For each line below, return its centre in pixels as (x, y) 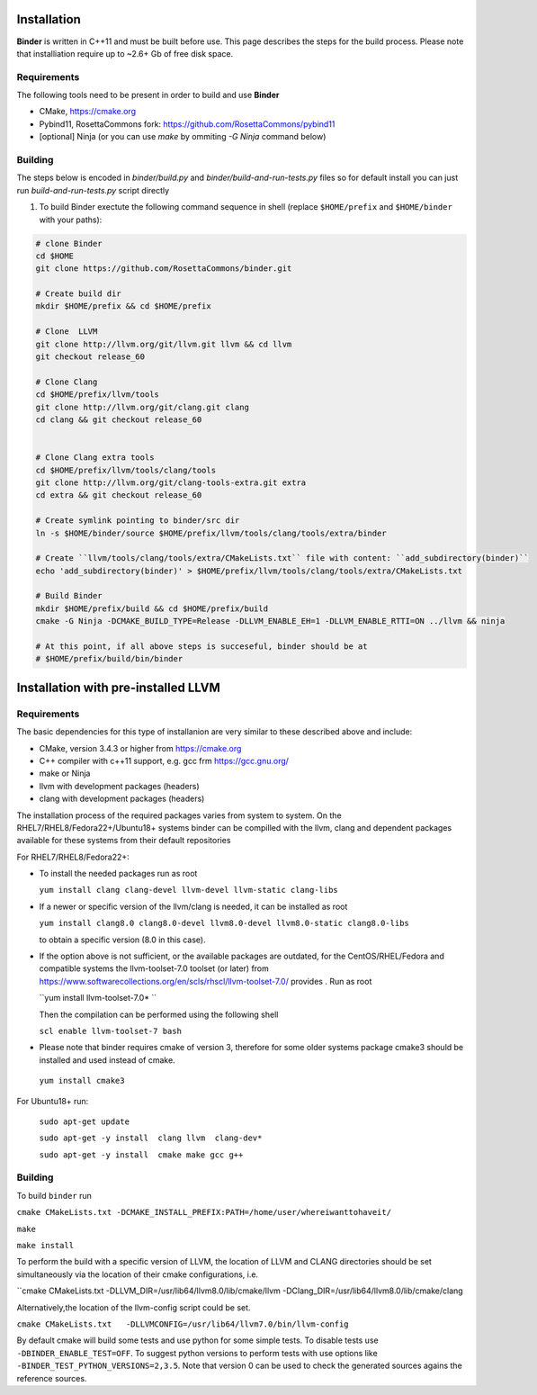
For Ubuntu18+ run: (53, 1101)
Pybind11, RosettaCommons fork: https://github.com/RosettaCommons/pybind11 (187, 124)
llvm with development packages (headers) (119, 786)
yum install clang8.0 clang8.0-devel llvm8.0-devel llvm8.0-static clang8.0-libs (224, 923)
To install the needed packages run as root (118, 874)
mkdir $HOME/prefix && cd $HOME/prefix (123, 306)
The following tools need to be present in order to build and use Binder (148, 95)
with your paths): (71, 220)
